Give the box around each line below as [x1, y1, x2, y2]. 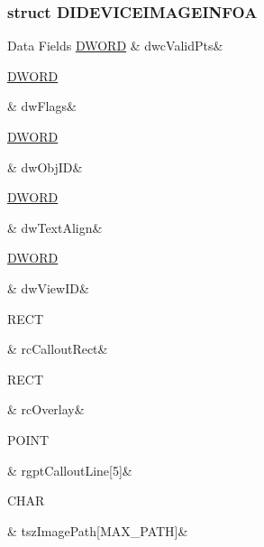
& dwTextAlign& [7, 218, 103, 236]
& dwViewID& [7, 278, 89, 297]
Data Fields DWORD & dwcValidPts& [7, 36, 223, 55]
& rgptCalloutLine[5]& [7, 460, 132, 479]
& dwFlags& [7, 97, 77, 116]
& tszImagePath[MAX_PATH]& [7, 521, 188, 540]
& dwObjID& [7, 157, 83, 176]
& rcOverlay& [7, 400, 85, 419]
